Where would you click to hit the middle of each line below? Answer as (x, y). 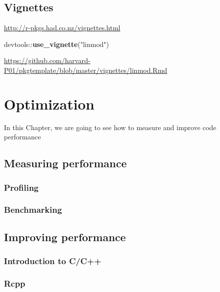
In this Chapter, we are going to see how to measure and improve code (110, 127)
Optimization (49, 103)
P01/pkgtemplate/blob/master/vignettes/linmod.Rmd (86, 70)
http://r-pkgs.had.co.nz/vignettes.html (62, 28)
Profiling (21, 187)
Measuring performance (65, 163)
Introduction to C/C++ (53, 261)
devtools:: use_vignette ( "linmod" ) (57, 44)
